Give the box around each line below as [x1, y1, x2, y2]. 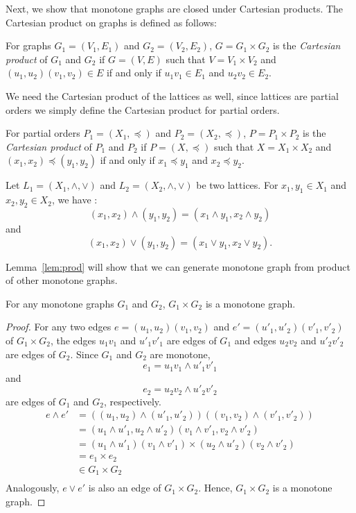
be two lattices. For [196, 178, 278, 192]
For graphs [6, 38, 51, 53]
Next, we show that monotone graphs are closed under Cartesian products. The [6, 1, 344, 15]
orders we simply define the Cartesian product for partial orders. [6, 102, 280, 117]
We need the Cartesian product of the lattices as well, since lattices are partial [6, 88, 339, 103]
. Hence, [198, 480, 233, 495]
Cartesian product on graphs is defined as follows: [6, 15, 217, 29]
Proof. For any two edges [6, 319, 112, 334]
